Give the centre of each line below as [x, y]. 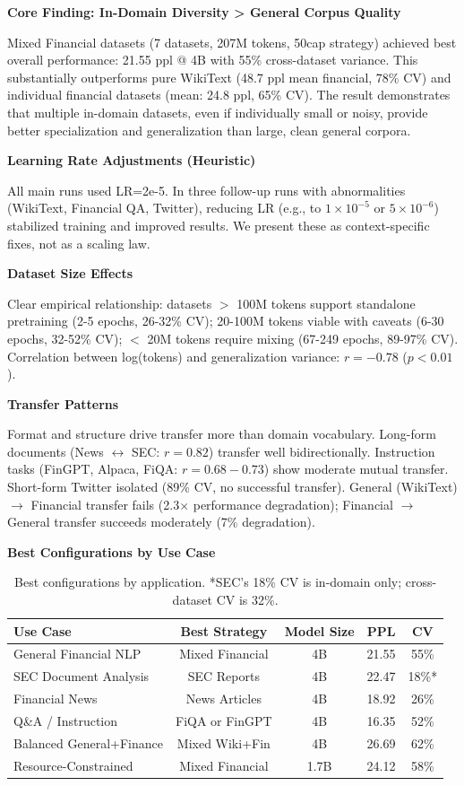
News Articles [223, 699]
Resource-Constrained [73, 765]
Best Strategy [224, 630]
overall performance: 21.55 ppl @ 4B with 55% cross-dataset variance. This [213, 60]
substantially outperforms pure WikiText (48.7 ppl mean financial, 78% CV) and [229, 77]
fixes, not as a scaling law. [79, 243]
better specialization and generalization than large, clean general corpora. [209, 130]
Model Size [319, 630]
